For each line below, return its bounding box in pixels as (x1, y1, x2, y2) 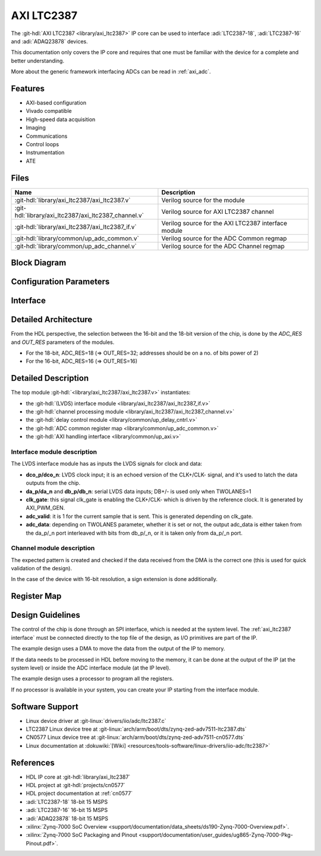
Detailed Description (11, 373, 89, 383)
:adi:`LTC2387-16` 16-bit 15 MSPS (26, 807, 108, 814)
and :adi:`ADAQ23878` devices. (11, 37, 89, 45)
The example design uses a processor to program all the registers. (11, 675, 174, 683)
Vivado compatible (26, 108, 72, 115)
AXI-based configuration (26, 99, 86, 106)
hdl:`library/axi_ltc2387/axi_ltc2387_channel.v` (14, 211, 144, 219)
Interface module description (11, 448, 97, 456)
